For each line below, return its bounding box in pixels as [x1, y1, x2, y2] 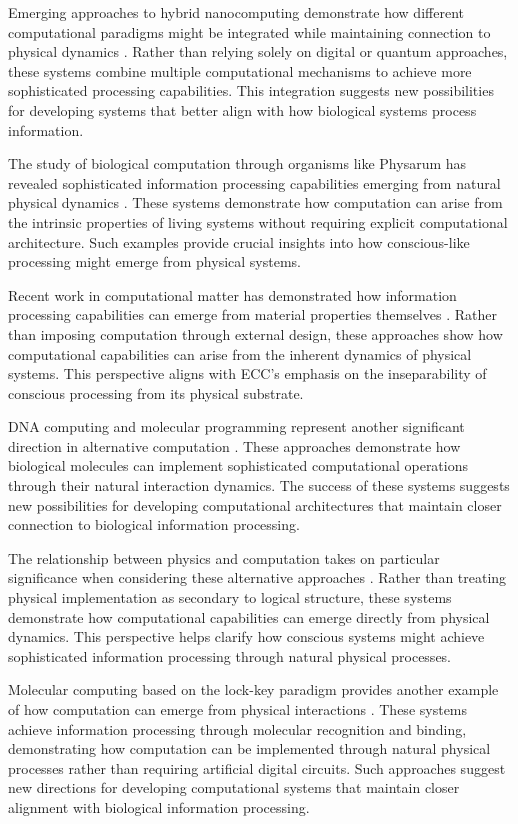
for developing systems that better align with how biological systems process [8, 99, 477, 120]
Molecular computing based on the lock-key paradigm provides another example [8, 679, 499, 700]
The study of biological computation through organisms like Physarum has [8, 153, 467, 174]
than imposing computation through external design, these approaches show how [8, 323, 503, 344]
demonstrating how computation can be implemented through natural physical [8, 738, 491, 759]
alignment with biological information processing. [8, 796, 310, 817]
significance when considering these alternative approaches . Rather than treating [8, 567, 507, 588]
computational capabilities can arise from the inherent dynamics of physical [8, 343, 472, 364]
